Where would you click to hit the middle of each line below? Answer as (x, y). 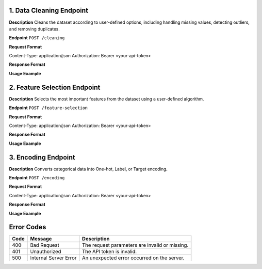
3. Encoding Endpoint (42, 157)
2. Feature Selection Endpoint (55, 87)
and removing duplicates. (34, 29)
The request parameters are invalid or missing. (135, 245)
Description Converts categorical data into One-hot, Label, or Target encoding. (88, 169)
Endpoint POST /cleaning (37, 38)
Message (41, 239)
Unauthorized (46, 252)
